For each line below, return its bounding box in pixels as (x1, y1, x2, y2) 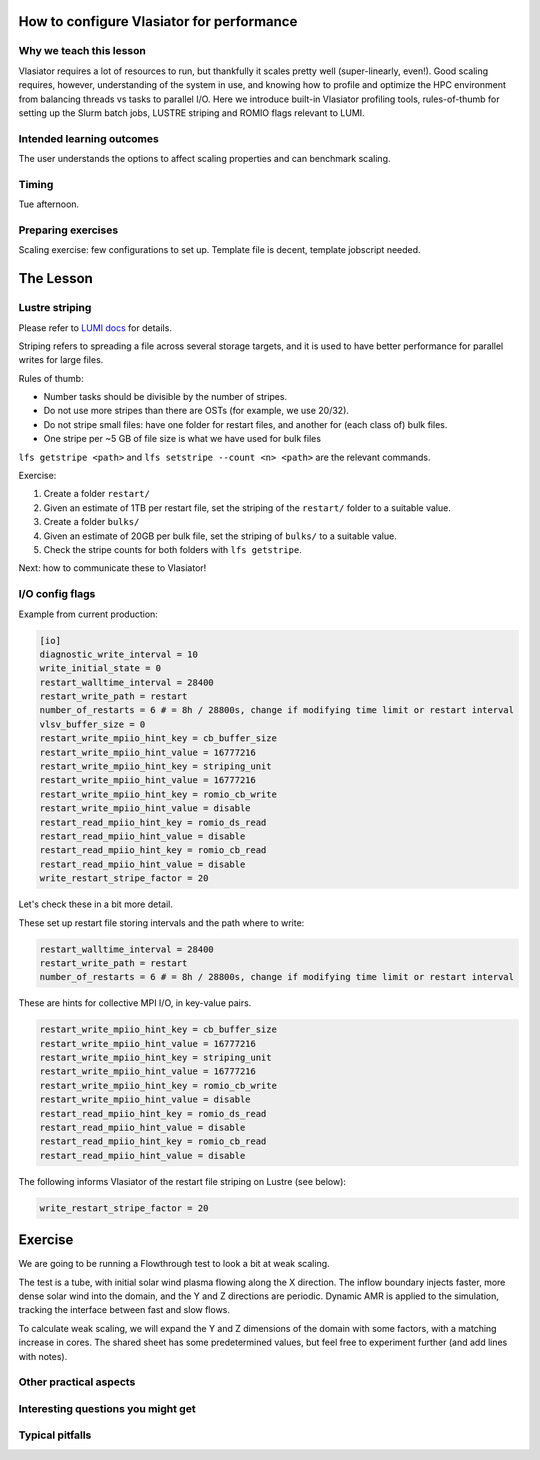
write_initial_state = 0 (39, 663, 162, 674)
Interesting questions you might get (18, 1401, 196, 1415)
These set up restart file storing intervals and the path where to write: (18, 916, 305, 929)
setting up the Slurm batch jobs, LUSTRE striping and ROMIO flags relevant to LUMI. (18, 106, 365, 119)
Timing (18, 177, 54, 191)
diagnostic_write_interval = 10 (39, 648, 199, 660)
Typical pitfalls (18, 1428, 92, 1442)
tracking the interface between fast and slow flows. (18, 1304, 230, 1316)
